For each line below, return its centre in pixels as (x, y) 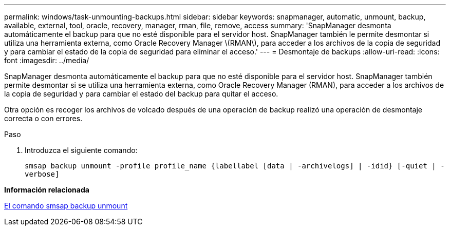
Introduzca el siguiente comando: (81, 150)
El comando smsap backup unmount (66, 206)
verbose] (42, 174)
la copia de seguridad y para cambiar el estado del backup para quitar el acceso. (141, 94)
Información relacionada (47, 190)
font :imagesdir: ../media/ (47, 60)
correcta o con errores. (43, 118)
